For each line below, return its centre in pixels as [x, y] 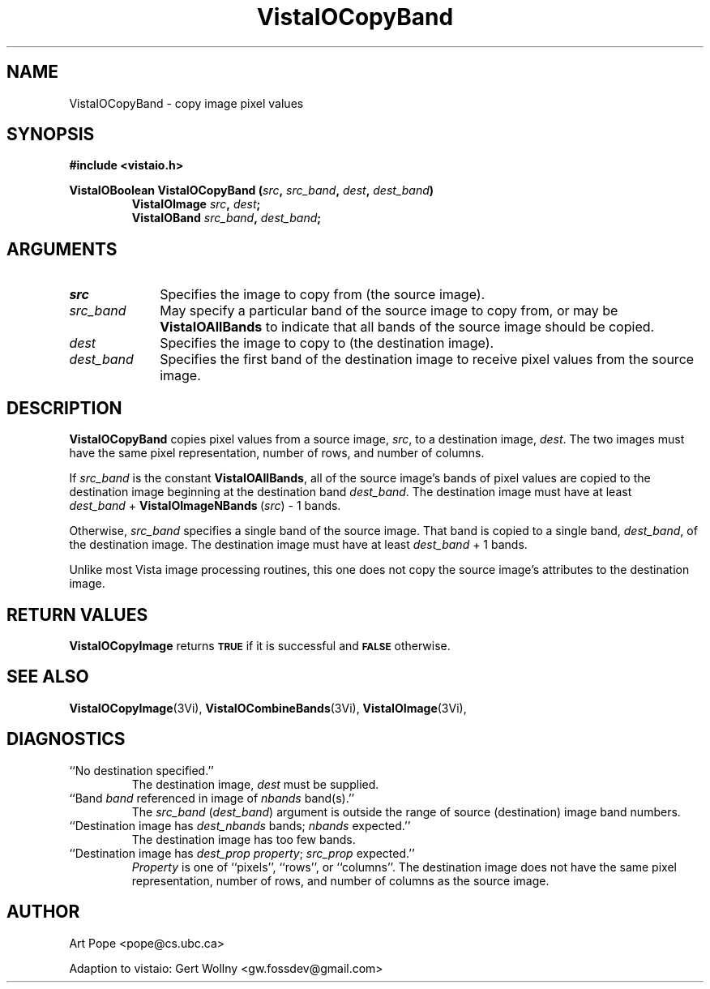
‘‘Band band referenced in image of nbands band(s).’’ [212, 798]
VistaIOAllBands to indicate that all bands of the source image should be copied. [407, 327]
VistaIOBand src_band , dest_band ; [227, 218]
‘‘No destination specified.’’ [141, 770]
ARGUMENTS [62, 249]
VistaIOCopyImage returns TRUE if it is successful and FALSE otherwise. [260, 645]
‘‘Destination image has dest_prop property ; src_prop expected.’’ [242, 853]
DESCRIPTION [64, 408]
